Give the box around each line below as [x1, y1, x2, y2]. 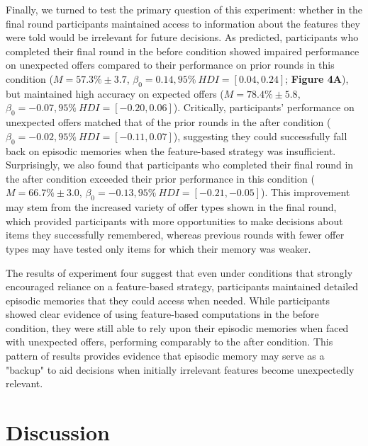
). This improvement [261, 185, 350, 200]
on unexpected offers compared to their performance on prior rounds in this [6, 57, 335, 72]
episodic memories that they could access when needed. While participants [6, 292, 330, 307]
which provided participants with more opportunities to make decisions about [6, 213, 343, 228]
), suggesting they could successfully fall [173, 128, 347, 143]
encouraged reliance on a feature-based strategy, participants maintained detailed [6, 279, 359, 294]
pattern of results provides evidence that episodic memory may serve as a [6, 348, 325, 363]
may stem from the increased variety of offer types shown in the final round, [6, 200, 337, 215]
